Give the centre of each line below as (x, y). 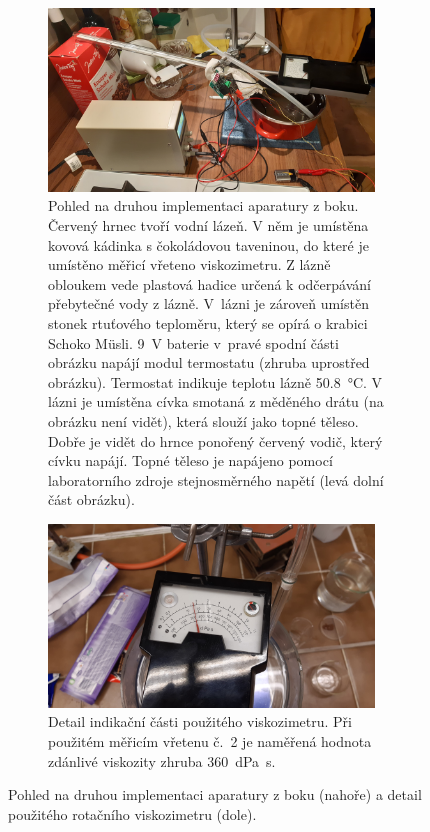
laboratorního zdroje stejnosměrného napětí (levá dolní (216, 479)
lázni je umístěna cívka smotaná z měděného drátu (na (216, 401)
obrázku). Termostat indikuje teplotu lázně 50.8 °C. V (215, 381)
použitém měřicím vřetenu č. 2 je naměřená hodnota (210, 740)
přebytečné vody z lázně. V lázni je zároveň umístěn (208, 303)
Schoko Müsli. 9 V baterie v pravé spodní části (193, 342)
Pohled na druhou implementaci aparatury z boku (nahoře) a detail (215, 794)
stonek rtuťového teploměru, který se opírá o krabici (208, 322)
